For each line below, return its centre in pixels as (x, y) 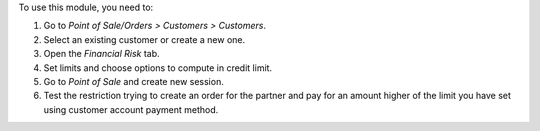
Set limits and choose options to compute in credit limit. (158, 67)
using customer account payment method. (131, 109)
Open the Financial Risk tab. (101, 54)
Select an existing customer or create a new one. (144, 39)
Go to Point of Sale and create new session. (133, 81)
